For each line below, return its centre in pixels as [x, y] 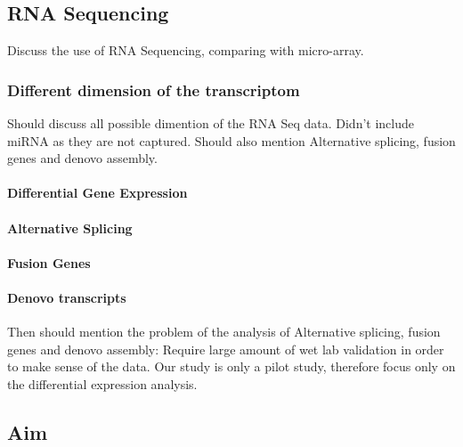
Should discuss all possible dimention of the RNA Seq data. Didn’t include [211, 123]
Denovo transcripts [67, 297]
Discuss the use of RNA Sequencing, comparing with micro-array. [186, 50]
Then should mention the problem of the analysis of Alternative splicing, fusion [224, 332]
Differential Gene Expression [97, 193]
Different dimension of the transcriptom [154, 89]
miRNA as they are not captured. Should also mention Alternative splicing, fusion [231, 140]
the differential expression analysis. [102, 383]
